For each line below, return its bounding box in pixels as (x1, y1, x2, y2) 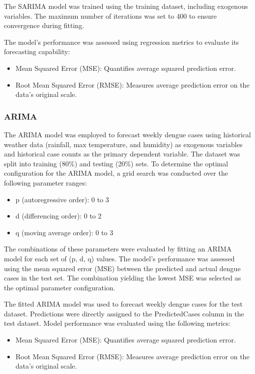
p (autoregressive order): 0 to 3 (15, 194, 109, 204)
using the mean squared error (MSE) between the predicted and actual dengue (4, 263, 241, 273)
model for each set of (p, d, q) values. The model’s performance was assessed (4, 253, 235, 263)
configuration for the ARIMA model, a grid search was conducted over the (4, 168, 228, 178)
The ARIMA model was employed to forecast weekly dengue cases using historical (4, 129, 251, 139)
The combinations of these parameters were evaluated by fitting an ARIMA (4, 244, 232, 254)
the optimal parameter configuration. (4, 282, 115, 292)
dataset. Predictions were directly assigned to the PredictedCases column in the (4, 308, 244, 318)
